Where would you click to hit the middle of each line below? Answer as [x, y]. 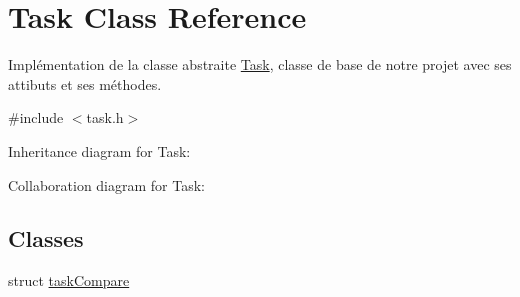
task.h [105, 117]
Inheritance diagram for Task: [99, 150]
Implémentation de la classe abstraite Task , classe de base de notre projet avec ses [260, 64]
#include [36, 117]
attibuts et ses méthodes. [85, 83]
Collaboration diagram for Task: [107, 184]
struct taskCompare [69, 280]
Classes [46, 238]
